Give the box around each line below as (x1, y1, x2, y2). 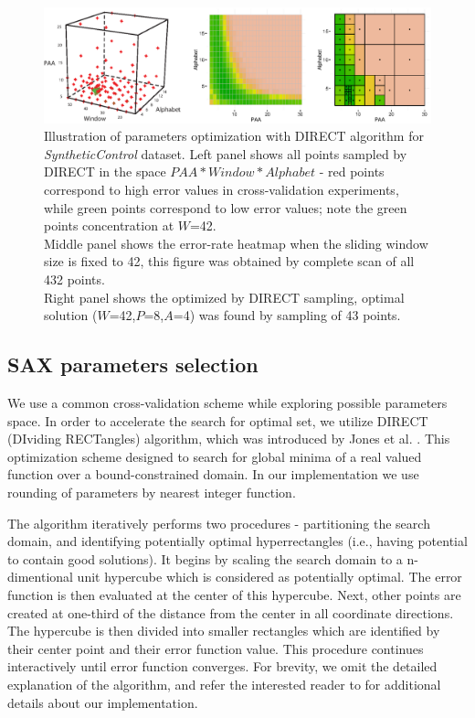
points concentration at (44, 216, 174, 235)
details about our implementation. (7, 692, 198, 712)
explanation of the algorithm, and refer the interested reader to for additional (7, 674, 441, 693)
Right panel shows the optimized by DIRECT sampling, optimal (44, 287, 405, 306)
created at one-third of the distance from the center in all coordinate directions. (7, 603, 454, 622)
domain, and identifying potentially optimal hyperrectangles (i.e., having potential (7, 531, 468, 551)
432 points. (44, 270, 105, 289)
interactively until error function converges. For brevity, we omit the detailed (7, 657, 438, 676)
